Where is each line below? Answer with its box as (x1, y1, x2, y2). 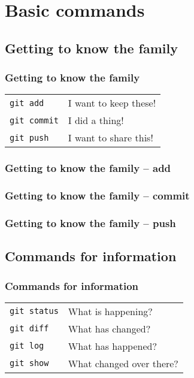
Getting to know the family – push (5, 215, 176, 230)
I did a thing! (68, 113, 124, 128)
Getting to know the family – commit (5, 188, 190, 203)
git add (10, 98, 44, 108)
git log (10, 341, 44, 351)
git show (10, 358, 49, 368)
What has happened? (68, 338, 157, 353)
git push (10, 132, 49, 143)
